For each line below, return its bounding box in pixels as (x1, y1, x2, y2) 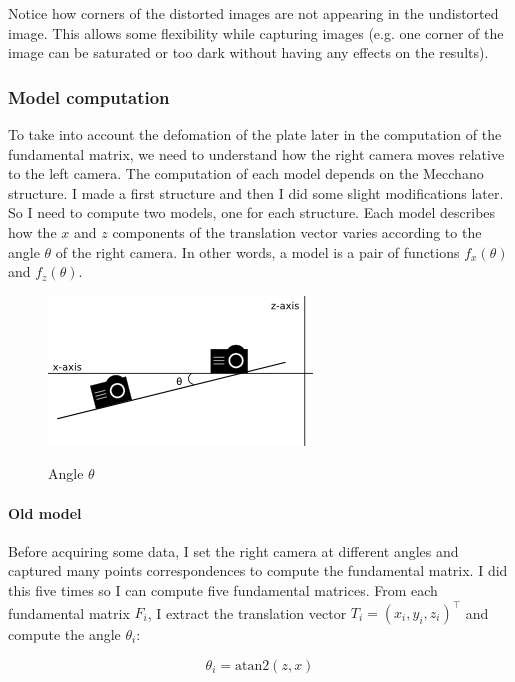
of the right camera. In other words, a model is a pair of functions (55, 241, 460, 262)
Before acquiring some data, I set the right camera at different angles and (8, 540, 459, 561)
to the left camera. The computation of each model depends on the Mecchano (8, 163, 484, 184)
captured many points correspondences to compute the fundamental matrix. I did (8, 560, 508, 581)
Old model (8, 502, 82, 523)
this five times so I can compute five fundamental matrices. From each (8, 579, 438, 600)
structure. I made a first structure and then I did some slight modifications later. (8, 182, 504, 203)
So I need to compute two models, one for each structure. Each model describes (8, 202, 496, 223)
